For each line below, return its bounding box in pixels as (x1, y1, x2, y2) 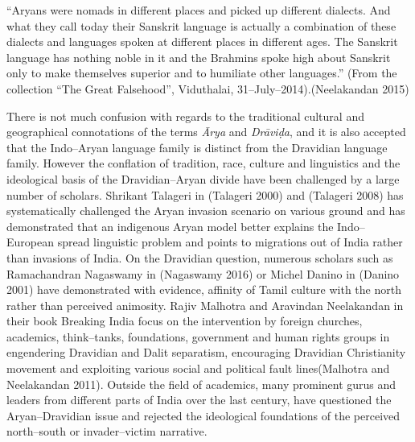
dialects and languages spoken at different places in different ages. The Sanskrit (6, 33, 398, 50)
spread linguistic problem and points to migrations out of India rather (57, 233, 403, 250)
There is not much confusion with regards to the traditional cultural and (6, 107, 364, 124)
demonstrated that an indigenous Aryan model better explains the (6, 217, 334, 234)
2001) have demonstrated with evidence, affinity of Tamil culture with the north (6, 281, 401, 298)
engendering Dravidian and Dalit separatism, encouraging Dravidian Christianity (6, 344, 406, 361)
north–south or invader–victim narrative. (6, 423, 207, 440)
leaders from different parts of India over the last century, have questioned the (6, 391, 392, 408)
